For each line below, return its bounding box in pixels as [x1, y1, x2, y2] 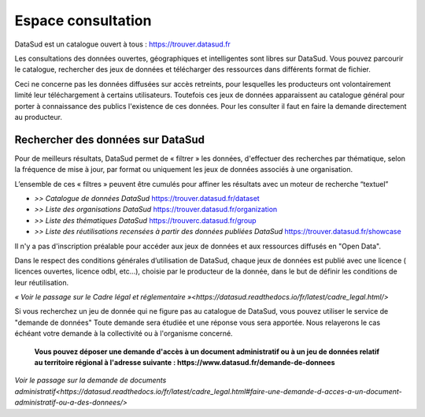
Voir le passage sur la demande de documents [14, 375, 167, 385]
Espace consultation [14, 12, 152, 29]
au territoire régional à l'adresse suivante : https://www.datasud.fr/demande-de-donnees [34, 358, 335, 367]
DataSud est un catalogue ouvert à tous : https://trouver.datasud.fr [14, 39, 231, 49]
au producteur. [14, 112, 63, 121]
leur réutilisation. [14, 277, 69, 287]
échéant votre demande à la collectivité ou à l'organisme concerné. [14, 329, 233, 338]
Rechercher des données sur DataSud [14, 132, 205, 146]
